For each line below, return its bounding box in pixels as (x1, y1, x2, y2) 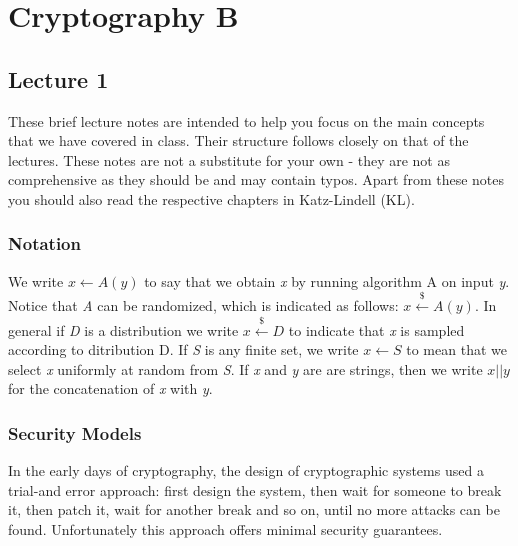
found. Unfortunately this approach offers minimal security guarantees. (8, 518, 443, 539)
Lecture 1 (8, 63, 109, 94)
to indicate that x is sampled (288, 319, 465, 340)
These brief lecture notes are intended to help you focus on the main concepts (8, 110, 485, 131)
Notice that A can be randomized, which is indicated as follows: (8, 295, 399, 316)
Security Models (8, 420, 142, 445)
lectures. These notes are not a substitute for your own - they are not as (8, 149, 450, 170)
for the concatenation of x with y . (8, 378, 213, 399)
